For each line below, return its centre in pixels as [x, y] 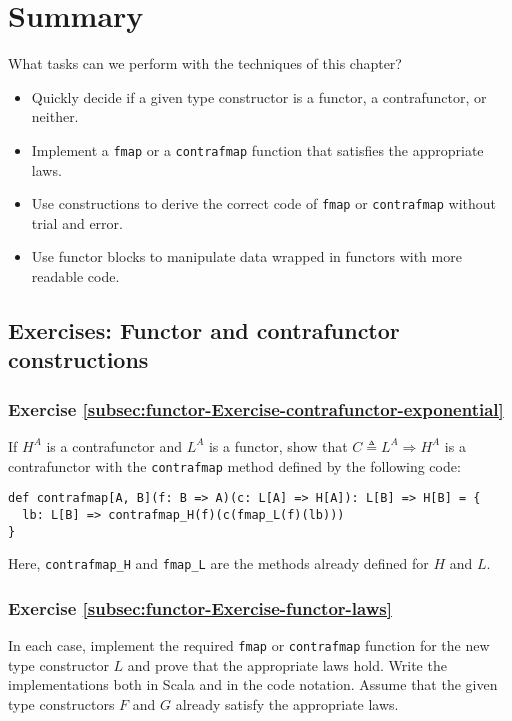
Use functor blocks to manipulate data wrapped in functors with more [246, 256]
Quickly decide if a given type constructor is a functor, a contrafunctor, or [259, 96]
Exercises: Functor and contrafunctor [204, 329]
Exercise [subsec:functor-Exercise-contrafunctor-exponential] [256, 408]
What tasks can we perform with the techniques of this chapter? [205, 63]
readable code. [75, 276]
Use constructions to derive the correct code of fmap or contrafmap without [264, 203]
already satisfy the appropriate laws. [287, 703]
